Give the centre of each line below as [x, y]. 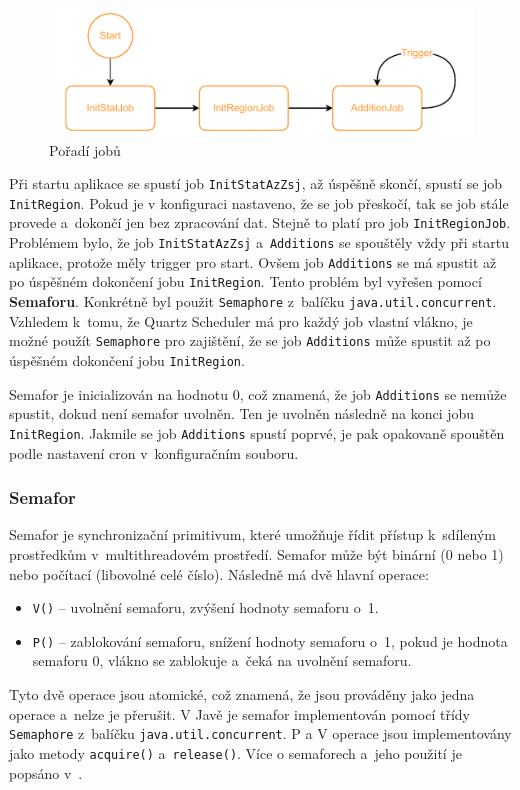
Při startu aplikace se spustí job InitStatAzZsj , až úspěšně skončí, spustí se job [256, 183]
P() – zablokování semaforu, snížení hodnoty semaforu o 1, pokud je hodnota [270, 640]
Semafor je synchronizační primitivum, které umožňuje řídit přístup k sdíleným [253, 534]
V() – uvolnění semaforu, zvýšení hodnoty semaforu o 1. [205, 607]
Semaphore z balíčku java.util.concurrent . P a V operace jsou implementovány [260, 733]
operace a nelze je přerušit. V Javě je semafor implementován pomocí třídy [239, 713]
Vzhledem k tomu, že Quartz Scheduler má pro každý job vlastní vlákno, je [241, 320]
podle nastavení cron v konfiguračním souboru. [154, 452]
